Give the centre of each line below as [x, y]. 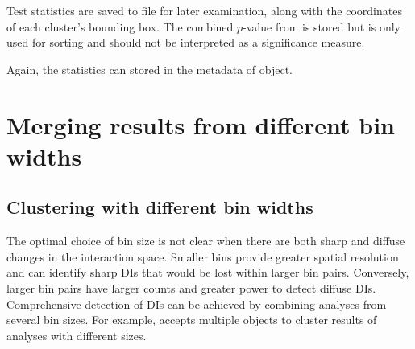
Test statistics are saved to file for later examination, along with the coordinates [204, 10]
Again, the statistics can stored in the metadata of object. [149, 69]
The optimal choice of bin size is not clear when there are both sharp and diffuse [206, 241]
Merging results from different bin [201, 124]
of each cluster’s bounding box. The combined [120, 26]
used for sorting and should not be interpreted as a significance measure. [186, 42]
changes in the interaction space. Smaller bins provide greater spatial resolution [203, 256]
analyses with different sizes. [77, 335]
